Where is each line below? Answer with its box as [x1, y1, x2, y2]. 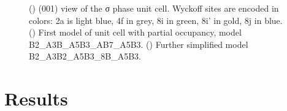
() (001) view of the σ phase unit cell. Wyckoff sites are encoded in [29, 2, 279, 14]
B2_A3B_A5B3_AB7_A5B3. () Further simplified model [29, 37, 248, 50]
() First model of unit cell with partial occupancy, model [29, 26, 242, 39]
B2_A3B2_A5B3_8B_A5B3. [29, 50, 141, 63]
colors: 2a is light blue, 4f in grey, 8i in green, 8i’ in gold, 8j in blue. [29, 13, 283, 26]
